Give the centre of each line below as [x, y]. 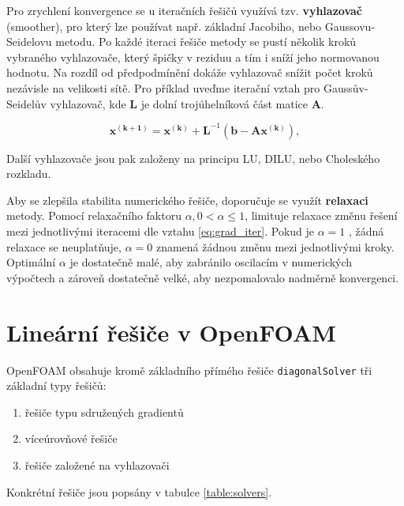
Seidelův [26, 103]
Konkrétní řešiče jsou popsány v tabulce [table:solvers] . [139, 491]
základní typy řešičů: [56, 385]
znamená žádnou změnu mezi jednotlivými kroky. [275, 246]
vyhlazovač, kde [88, 103]
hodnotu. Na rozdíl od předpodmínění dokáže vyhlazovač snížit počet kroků [190, 72]
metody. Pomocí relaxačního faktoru [94, 215]
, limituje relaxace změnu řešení [321, 215]
